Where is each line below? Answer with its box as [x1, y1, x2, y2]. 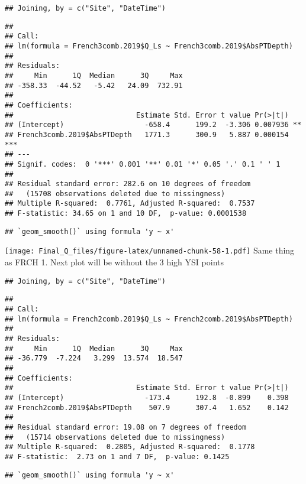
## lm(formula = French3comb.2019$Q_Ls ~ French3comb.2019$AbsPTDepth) [5, 41, 293, 50]
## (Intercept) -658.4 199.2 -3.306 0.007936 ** [5, 121, 302, 129]
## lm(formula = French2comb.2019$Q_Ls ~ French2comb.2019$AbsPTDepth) [5, 314, 293, 323]
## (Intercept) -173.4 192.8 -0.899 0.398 [5, 393, 289, 402]
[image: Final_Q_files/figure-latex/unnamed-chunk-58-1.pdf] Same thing [5, 244, 295, 256]
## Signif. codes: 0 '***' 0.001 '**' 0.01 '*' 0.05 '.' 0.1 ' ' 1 [5, 160, 281, 168]
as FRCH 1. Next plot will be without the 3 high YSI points [5, 256, 224, 268]
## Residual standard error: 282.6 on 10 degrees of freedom [5, 180, 251, 189]
